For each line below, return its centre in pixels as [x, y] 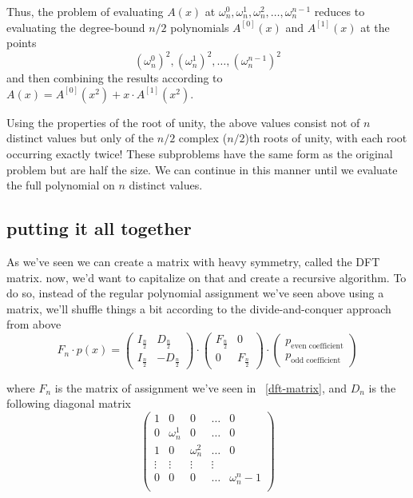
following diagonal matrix [69, 403]
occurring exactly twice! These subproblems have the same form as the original [200, 154]
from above [34, 324]
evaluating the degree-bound [76, 27]
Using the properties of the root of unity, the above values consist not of [183, 122]
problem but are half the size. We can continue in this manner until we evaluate [202, 169]
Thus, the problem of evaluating [85, 11]
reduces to [340, 11]
